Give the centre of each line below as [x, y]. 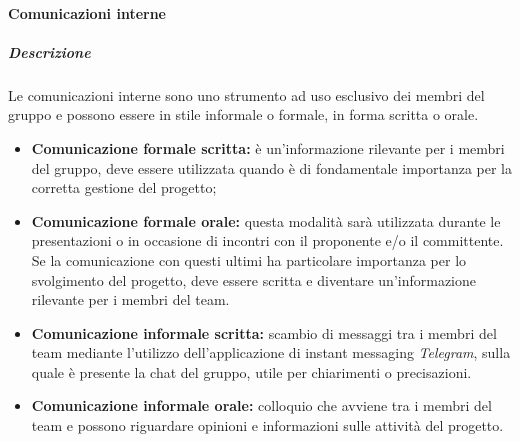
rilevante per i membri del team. [130, 299]
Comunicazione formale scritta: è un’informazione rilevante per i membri [268, 147]
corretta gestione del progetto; [124, 187]
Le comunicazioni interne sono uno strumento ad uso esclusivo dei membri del [246, 94]
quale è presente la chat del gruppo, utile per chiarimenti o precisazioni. [251, 371]
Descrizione [49, 51]
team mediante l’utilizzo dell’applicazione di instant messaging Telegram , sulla [271, 352]
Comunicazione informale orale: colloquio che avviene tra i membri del [261, 405]
